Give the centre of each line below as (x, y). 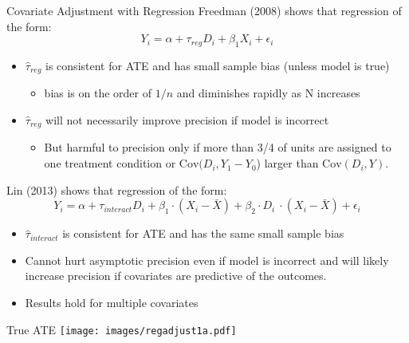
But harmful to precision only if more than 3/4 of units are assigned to (218, 147)
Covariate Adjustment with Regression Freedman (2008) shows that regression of (204, 10)
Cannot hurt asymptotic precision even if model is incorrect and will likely (207, 260)
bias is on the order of (98, 93)
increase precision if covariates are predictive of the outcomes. (176, 276)
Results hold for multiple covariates (112, 303)
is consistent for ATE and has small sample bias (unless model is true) (218, 65)
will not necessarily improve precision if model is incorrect (187, 120)
